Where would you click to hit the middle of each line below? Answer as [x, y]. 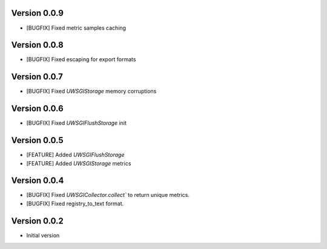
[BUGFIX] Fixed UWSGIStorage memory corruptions [91, 91]
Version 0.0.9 [37, 13]
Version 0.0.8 [37, 45]
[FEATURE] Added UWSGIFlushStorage [75, 155]
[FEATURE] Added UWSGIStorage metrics [79, 163]
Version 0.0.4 [38, 181]
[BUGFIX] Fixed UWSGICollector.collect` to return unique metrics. [108, 195]
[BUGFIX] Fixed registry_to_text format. [75, 204]
